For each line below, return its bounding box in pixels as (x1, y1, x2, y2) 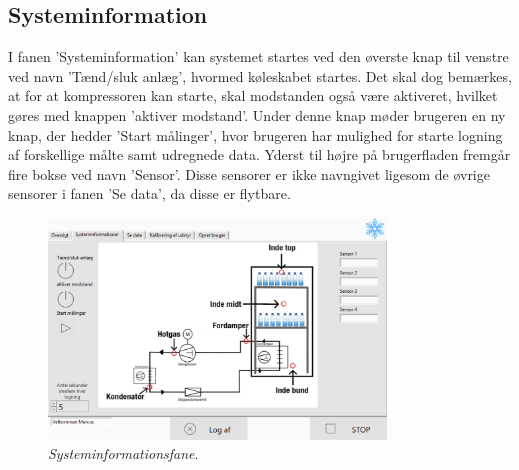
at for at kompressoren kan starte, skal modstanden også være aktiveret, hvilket (8, 85, 498, 106)
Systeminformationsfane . (48, 443, 199, 464)
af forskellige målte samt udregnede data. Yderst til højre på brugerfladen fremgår (8, 144, 511, 165)
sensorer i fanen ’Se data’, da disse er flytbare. (8, 183, 291, 204)
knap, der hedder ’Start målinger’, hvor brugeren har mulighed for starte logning (8, 124, 503, 145)
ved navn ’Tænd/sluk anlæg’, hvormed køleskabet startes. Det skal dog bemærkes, (8, 65, 512, 86)
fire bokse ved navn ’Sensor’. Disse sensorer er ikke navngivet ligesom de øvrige (8, 163, 490, 184)
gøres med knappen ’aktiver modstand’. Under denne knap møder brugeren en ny (8, 104, 506, 125)
